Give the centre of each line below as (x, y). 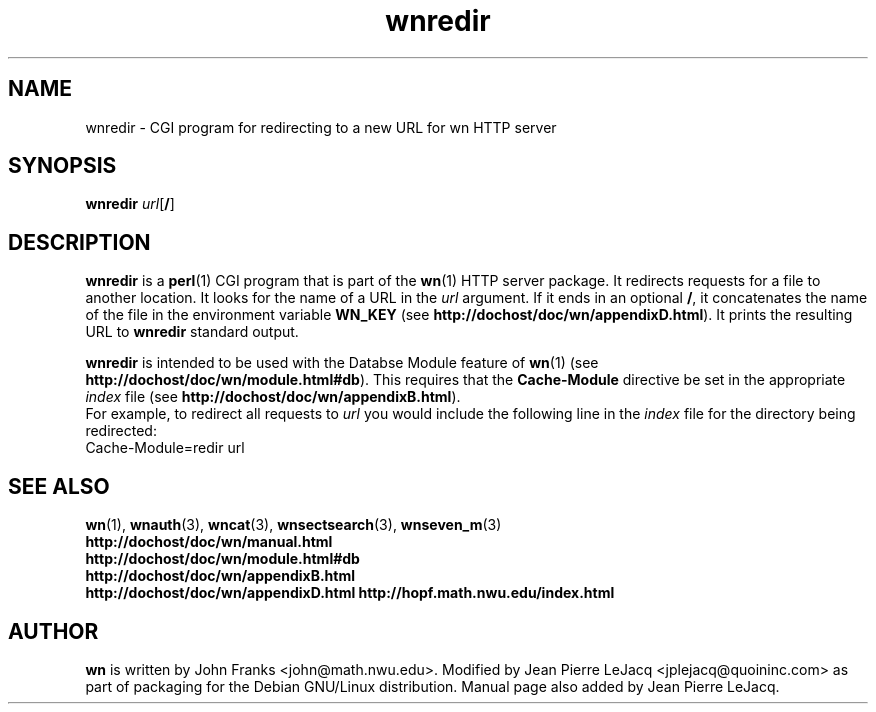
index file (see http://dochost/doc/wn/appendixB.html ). (273, 397)
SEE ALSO (59, 486)
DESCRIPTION (79, 242)
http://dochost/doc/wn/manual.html (209, 542)
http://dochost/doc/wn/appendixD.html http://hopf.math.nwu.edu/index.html (350, 593)
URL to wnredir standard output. (192, 332)
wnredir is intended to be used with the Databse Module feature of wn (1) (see (342, 363)
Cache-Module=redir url (165, 448)
